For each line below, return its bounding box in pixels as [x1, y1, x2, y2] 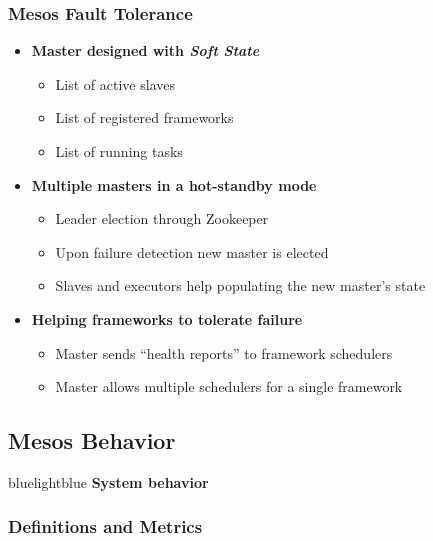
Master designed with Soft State [31, 40, 260, 61]
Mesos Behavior [8, 425, 176, 456]
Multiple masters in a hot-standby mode [31, 174, 317, 195]
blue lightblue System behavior [8, 471, 209, 492]
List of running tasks [55, 141, 183, 161]
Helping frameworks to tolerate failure [31, 308, 303, 329]
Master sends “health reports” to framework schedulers [55, 342, 393, 363]
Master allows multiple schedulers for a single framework [55, 376, 403, 397]
